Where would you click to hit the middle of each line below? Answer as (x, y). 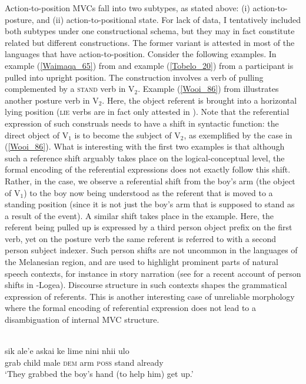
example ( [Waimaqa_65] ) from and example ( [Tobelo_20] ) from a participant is (149, 65)
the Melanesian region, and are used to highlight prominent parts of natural (142, 262)
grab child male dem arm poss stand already (84, 362)
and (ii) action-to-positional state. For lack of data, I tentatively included (169, 19)
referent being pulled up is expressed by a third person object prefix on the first (149, 227)
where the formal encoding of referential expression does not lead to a (131, 308)
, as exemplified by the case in (238, 135)
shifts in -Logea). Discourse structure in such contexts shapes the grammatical (146, 285)
